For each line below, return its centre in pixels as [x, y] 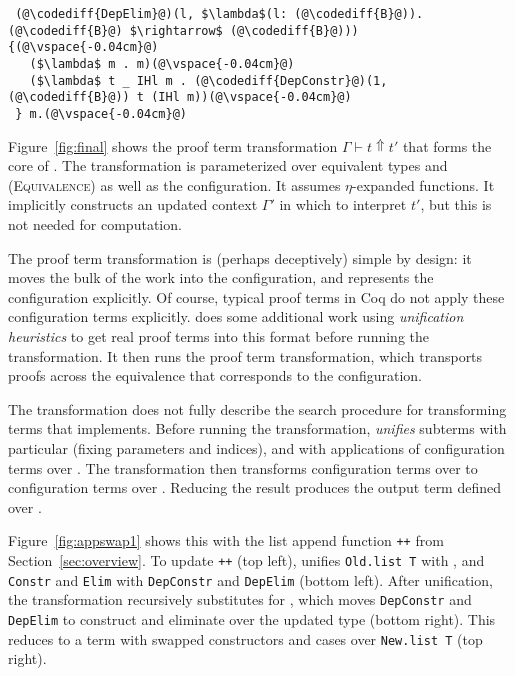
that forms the [447, 145]
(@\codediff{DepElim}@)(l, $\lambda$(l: [151, 14]
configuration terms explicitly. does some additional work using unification [236, 316]
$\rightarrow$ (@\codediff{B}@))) [244, 30]
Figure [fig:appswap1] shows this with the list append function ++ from [226, 540]
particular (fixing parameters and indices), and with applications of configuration [256, 447]
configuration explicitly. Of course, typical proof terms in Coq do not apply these [256, 296]
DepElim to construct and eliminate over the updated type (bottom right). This [252, 618]
